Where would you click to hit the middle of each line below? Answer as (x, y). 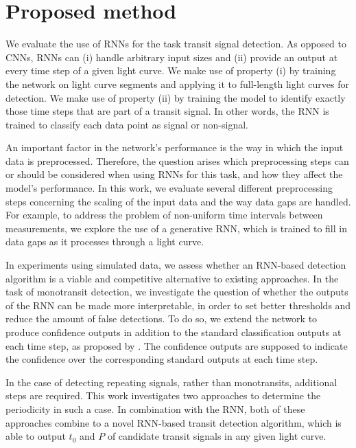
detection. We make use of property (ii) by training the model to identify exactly (176, 97)
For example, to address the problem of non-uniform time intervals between (164, 215)
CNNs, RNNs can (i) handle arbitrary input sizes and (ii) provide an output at (172, 57)
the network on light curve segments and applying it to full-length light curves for (177, 83)
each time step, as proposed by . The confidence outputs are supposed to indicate (177, 345)
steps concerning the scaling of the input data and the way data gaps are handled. (178, 201)
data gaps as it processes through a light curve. (105, 242)
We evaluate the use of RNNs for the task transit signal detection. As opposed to (176, 44)
